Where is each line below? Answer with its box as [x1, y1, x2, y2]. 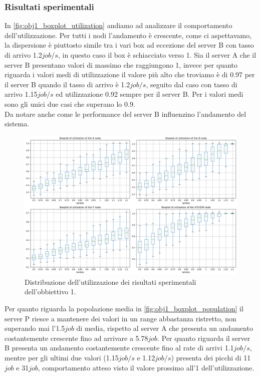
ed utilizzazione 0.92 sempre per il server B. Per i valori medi [56, 89, 243, 99]
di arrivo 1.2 [5, 50, 42, 60]
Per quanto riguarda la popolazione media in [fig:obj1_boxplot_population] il [5, 303, 243, 313]
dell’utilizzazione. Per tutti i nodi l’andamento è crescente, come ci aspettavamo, [5, 30, 252, 40]
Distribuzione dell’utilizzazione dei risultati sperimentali [25, 276, 196, 287]
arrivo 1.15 [5, 89, 38, 99]
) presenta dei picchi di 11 [171, 352, 251, 362]
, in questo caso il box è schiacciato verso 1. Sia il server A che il [58, 50, 256, 60]
